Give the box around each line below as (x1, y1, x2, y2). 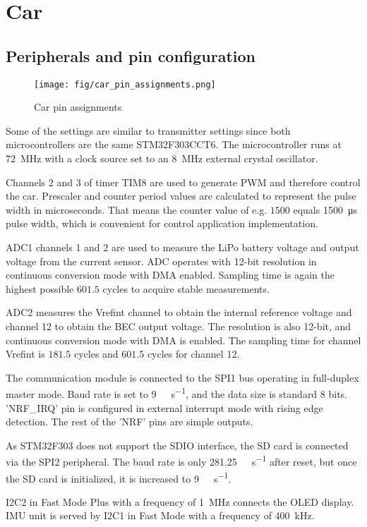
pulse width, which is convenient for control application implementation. (6, 216, 318, 231)
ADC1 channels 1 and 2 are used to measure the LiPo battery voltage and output (6, 239, 359, 254)
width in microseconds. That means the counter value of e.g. (6, 202, 267, 217)
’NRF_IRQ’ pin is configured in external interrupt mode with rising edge (6, 400, 323, 415)
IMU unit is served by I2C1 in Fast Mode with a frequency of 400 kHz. (6, 508, 315, 523)
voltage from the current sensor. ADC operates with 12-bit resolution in (6, 253, 317, 268)
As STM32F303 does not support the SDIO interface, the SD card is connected (6, 437, 349, 452)
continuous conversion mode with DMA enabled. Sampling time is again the (6, 267, 335, 282)
